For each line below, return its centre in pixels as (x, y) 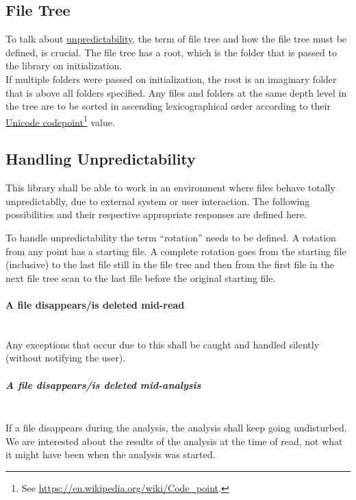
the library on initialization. (64, 66)
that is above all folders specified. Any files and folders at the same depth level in (176, 92)
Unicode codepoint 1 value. (60, 121)
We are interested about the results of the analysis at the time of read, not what (174, 441)
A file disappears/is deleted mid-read (95, 304)
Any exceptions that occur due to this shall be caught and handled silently (163, 344)
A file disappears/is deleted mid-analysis (103, 384)
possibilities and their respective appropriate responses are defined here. (156, 214)
